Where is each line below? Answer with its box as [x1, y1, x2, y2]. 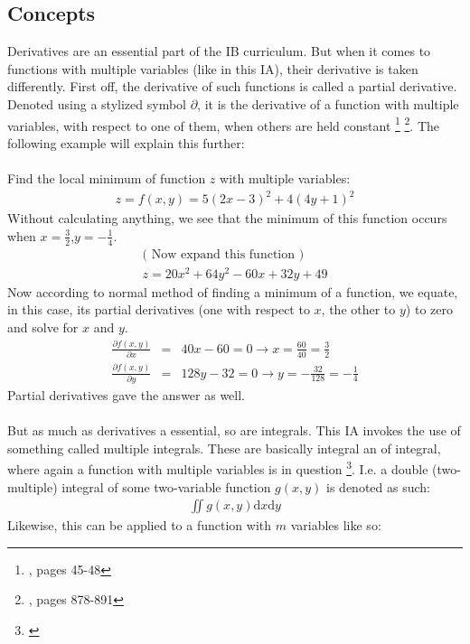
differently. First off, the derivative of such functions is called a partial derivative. [7, 77, 457, 96]
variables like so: [290, 516, 381, 535]
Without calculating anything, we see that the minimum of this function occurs [7, 209, 447, 228]
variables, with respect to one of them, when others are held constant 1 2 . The [7, 113, 440, 135]
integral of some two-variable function [61, 477, 271, 496]
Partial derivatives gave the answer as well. [7, 385, 246, 404]
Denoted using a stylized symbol [7, 94, 186, 113]
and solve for [7, 317, 79, 336]
